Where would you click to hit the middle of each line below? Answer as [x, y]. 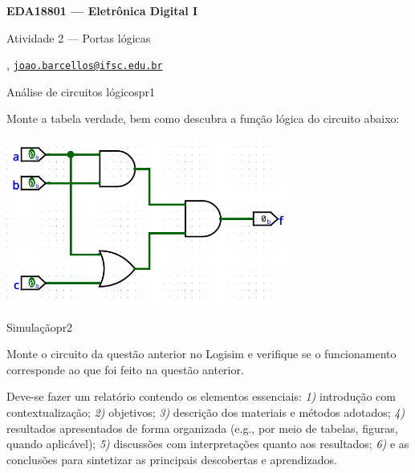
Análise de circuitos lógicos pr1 [81, 91]
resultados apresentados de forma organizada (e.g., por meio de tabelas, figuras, [202, 428]
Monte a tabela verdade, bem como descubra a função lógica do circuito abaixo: [203, 118]
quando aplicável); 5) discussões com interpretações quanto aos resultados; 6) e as [208, 444]
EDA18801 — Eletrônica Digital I [102, 10]
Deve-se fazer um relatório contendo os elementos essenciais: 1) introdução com [201, 396]
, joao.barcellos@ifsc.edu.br [85, 65]
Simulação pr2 [40, 326]
